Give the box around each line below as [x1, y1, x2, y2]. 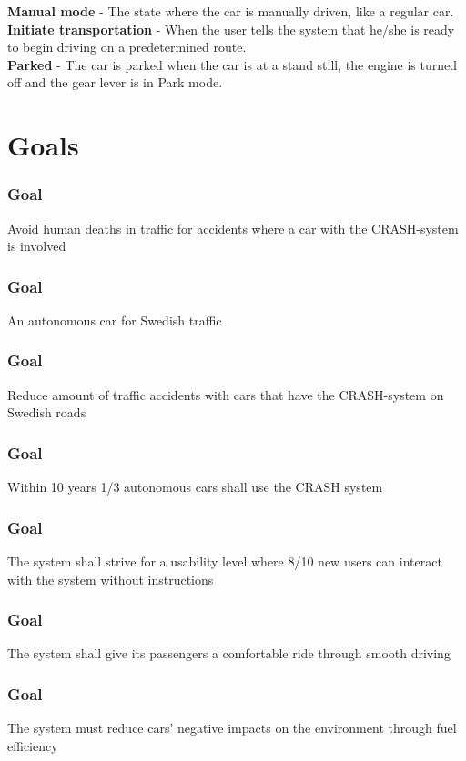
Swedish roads [7, 403, 86, 422]
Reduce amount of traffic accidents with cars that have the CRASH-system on [7, 385, 444, 404]
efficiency [7, 736, 58, 755]
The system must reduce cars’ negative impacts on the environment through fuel [7, 718, 457, 737]
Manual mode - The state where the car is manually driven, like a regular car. [7, 2, 454, 20]
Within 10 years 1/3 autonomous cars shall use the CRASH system [7, 477, 383, 496]
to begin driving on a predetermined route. [7, 37, 247, 56]
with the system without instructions [7, 569, 214, 588]
